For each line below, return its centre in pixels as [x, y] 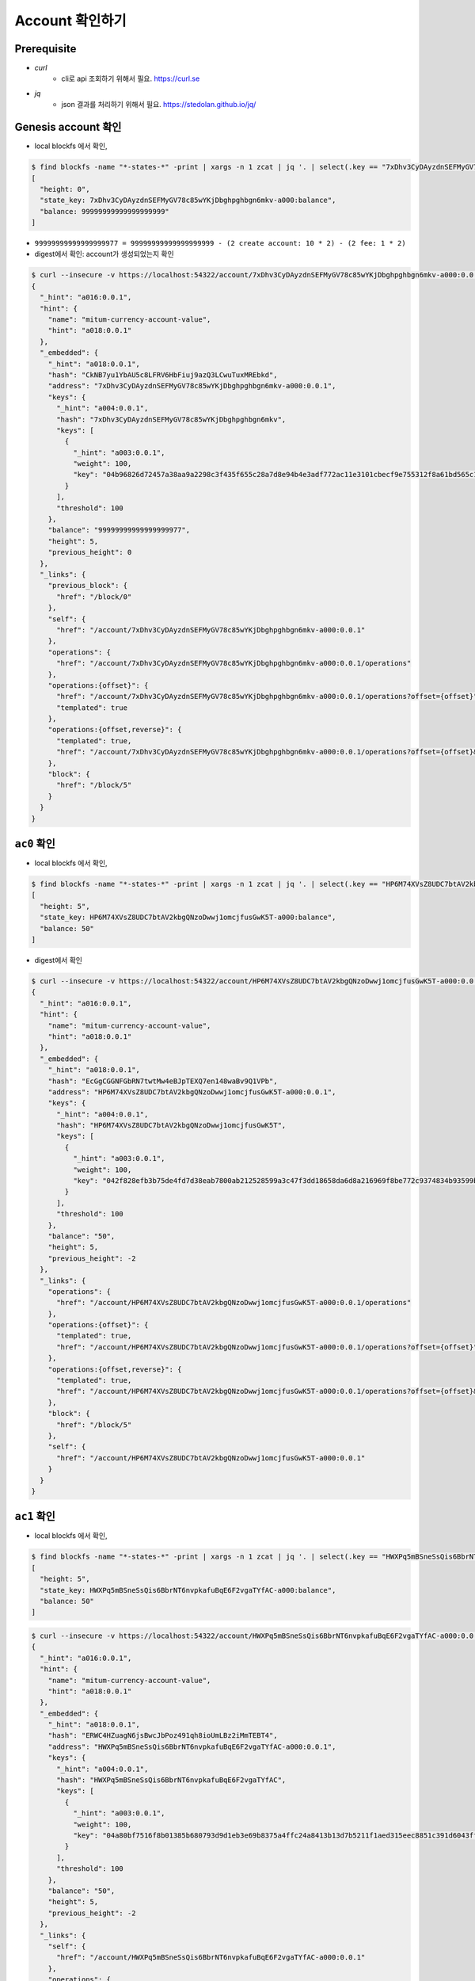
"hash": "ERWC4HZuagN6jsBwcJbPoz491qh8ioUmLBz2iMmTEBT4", [163, 1736]
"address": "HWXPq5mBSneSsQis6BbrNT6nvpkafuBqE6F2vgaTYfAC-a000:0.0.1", [192, 1746]
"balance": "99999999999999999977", [119, 530]
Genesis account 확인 [68, 127]
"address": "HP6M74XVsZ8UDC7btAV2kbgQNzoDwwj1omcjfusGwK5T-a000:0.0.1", [192, 1092]
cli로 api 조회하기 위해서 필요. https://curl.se [131, 78]
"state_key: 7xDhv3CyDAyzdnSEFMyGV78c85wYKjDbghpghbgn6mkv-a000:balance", [188, 200]
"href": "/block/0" [94, 597]
